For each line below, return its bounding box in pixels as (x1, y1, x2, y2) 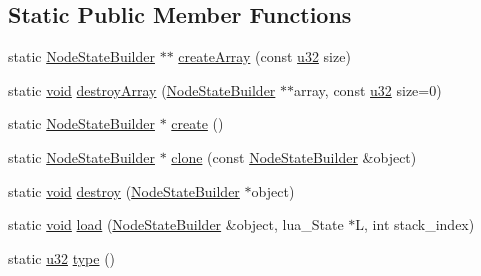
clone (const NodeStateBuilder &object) (171, 146, 417, 167)
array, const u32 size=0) (294, 79, 442, 100)
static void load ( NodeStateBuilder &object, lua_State (8, 214, 344, 235)
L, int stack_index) (355, 214, 475, 235)
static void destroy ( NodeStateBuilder (8, 180, 240, 201)
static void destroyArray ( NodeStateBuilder (8, 79, 276, 100)
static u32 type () (8, 247, 116, 268)
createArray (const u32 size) (178, 46, 351, 67)
